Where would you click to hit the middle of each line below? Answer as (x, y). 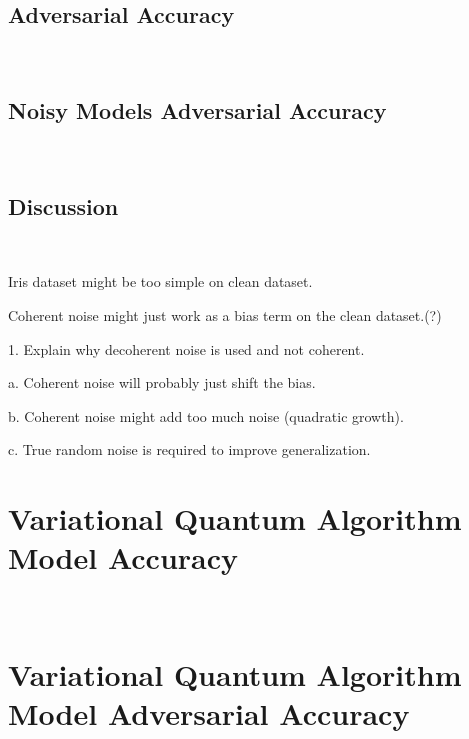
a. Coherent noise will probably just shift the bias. (162, 382)
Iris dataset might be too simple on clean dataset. (160, 281)
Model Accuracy (123, 557)
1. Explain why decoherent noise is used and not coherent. (186, 348)
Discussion (63, 205)
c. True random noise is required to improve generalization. (189, 449)
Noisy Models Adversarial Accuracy (197, 110)
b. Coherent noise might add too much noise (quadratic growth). (206, 415)
